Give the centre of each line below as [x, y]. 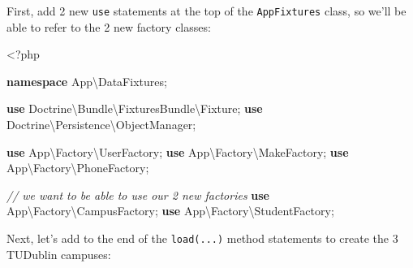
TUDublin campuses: [59, 254]
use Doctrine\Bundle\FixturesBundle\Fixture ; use [135, 108]
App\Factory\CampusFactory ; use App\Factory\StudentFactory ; [170, 211]
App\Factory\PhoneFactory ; [78, 168]
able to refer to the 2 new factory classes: [109, 26]
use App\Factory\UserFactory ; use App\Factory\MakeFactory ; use [178, 151]
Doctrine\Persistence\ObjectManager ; [101, 125]
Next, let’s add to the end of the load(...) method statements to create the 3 [202, 238]
